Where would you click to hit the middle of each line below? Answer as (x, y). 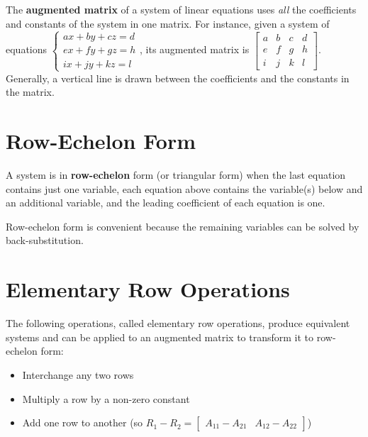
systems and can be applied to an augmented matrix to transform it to (160, 337)
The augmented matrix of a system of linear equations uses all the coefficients (181, 9)
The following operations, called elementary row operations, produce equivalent (178, 323)
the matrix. (30, 92)
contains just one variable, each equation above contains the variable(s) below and (184, 188)
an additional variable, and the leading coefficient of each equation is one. (166, 203)
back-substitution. (45, 240)
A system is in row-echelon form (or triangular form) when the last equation (176, 175)
